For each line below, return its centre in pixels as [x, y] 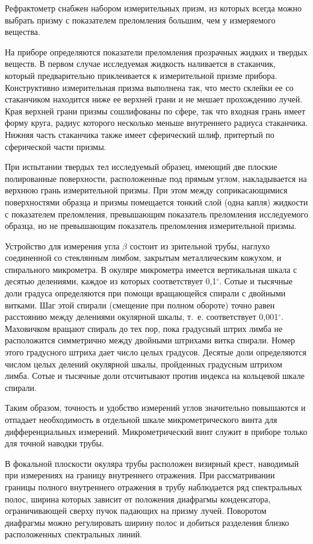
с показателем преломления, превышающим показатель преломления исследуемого [156, 214]
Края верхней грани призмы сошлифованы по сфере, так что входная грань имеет [155, 111]
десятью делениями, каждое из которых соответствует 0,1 [111, 281]
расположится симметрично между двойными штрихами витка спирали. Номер [150, 340]
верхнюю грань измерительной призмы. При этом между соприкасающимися [146, 190]
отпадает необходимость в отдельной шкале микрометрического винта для [141, 419]
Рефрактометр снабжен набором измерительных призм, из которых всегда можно [153, 8]
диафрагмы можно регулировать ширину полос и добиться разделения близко [147, 522]
